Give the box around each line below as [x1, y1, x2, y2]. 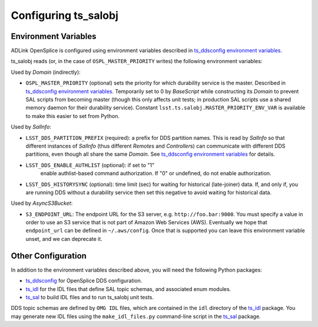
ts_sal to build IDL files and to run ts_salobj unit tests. [25, 293, 154, 300]
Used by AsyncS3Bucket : [11, 200, 73, 207]
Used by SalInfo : [11, 123, 51, 130]
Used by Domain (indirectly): [11, 68, 81, 76]
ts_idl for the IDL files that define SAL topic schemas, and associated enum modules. [25, 285, 231, 292]
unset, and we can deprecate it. [25, 235, 102, 242]
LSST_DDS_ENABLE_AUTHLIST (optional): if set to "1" [25, 161, 155, 168]
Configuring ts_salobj [11, 9, 119, 22]
